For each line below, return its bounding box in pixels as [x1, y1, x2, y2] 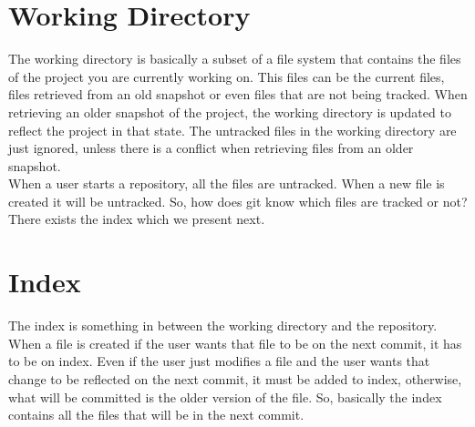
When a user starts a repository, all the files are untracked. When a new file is [8, 174, 445, 193]
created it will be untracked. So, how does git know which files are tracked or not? [8, 191, 468, 210]
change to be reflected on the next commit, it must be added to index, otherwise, [8, 369, 462, 388]
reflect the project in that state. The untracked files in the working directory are [8, 120, 457, 139]
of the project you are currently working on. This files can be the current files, [8, 66, 445, 86]
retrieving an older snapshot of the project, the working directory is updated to [8, 102, 451, 121]
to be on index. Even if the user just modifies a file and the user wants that [8, 351, 430, 371]
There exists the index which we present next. [8, 209, 265, 229]
